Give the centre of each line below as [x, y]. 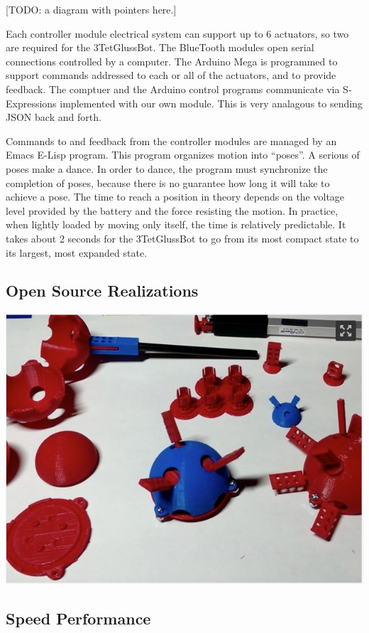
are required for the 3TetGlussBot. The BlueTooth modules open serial [160, 47]
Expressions [31, 103]
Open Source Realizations [102, 291]
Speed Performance [78, 618]
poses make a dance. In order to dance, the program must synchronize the [167, 168]
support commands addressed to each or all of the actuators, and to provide [171, 75]
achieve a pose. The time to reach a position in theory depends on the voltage [175, 197]
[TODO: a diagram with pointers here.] [91, 9]
